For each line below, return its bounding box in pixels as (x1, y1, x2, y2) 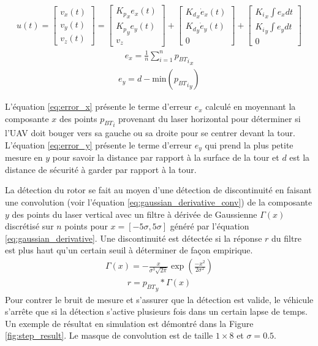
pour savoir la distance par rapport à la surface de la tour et (52, 151, 279, 164)
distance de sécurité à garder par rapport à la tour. (5, 163, 197, 175)
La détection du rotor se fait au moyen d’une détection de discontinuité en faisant (5, 183, 312, 196)
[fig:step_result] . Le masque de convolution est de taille (5, 329, 213, 342)
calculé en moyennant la (205, 100, 296, 113)
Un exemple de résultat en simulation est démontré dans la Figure (5, 317, 254, 329)
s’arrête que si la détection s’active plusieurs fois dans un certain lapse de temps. (5, 305, 308, 318)
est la (289, 151, 310, 164)
